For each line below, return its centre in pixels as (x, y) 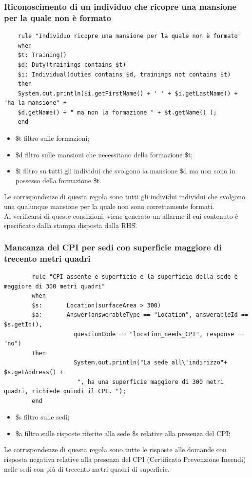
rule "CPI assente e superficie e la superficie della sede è (135, 277)
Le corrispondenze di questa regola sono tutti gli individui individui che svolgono (125, 197)
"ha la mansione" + (35, 103)
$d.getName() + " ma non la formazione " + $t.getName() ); (117, 112)
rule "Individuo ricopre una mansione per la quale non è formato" (129, 36)
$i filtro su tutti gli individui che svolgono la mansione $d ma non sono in (125, 171)
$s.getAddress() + (34, 372)
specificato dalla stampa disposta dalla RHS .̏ (71, 225)
